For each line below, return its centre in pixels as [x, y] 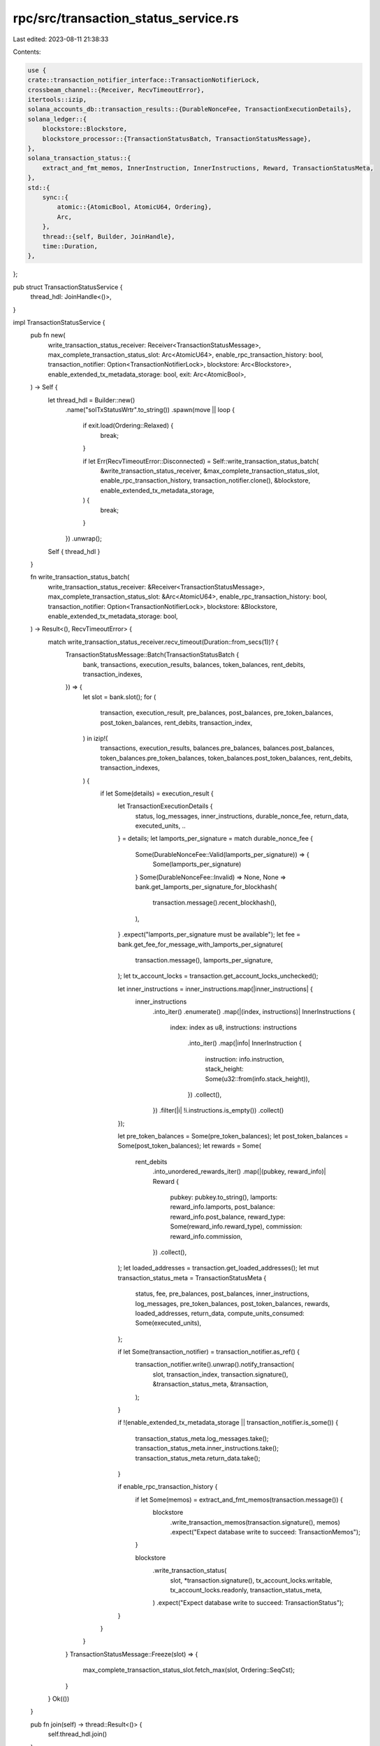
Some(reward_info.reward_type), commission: [236, 1226]
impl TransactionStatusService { [59, 322]
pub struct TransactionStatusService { [68, 287]
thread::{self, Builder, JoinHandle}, [109, 236]
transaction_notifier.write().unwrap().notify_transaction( [215, 1365]
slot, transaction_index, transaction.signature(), [220, 1374]
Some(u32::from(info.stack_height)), [257, 1078]
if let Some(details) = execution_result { [157, 793]
